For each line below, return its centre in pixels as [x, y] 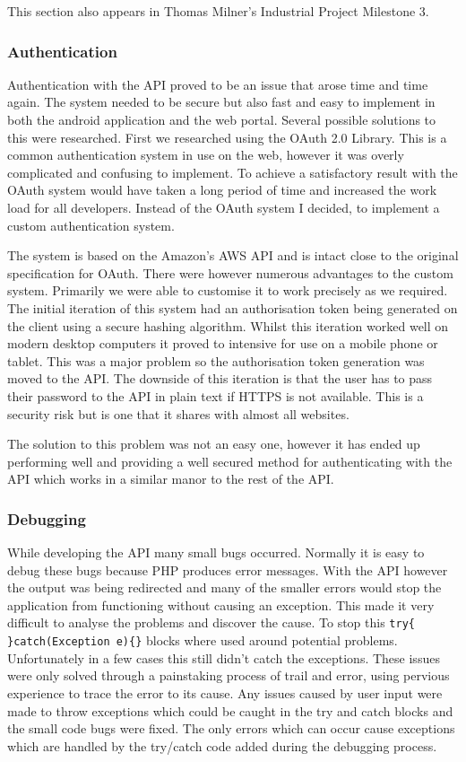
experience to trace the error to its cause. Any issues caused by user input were [225, 692]
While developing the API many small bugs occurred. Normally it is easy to [216, 552]
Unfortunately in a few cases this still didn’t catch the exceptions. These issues [224, 657]
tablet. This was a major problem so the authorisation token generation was [216, 360]
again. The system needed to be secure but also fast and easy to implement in [221, 102]
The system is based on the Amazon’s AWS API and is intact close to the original [233, 255]
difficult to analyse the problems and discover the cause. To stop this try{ [211, 622]
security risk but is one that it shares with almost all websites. [178, 413]
